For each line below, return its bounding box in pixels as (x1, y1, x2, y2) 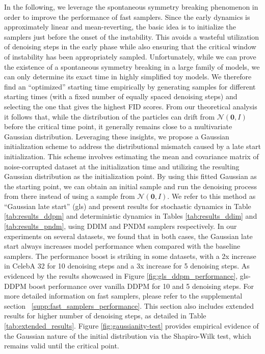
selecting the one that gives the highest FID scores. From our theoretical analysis (4, 101, 257, 111)
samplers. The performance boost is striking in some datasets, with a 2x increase (4, 250, 256, 261)
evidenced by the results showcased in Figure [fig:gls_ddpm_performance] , (4, 271, 238, 281)
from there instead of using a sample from (4, 191, 135, 201)
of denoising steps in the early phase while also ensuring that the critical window (4, 41, 256, 52)
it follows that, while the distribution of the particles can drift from (4, 111, 215, 122)
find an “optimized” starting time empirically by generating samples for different (4, 81, 256, 92)
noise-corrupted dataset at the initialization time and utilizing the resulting (4, 161, 240, 171)
